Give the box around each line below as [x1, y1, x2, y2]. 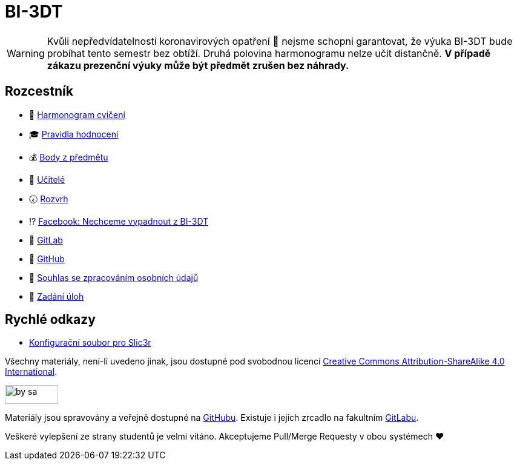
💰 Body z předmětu [29, 151, 108, 162]
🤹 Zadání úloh [29, 291, 84, 302]
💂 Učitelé [29, 174, 65, 185]
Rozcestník [5, 84, 73, 99]
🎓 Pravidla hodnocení [29, 128, 119, 139]
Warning [7, 47, 45, 59]
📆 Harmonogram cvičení [29, 109, 125, 120]
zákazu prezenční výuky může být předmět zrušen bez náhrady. [47, 59, 349, 71]
